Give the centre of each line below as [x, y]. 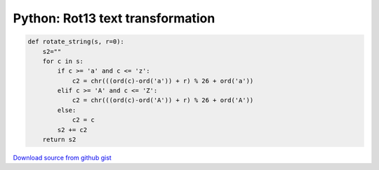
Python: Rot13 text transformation [114, 18]
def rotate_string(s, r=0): [76, 42]
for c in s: [63, 61]
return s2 [59, 140]
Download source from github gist [62, 158]
